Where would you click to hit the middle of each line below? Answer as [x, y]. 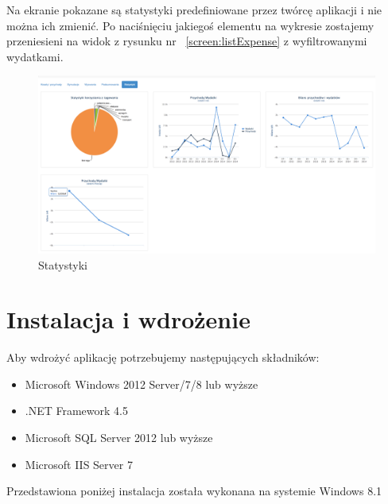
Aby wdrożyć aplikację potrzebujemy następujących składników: [163, 357]
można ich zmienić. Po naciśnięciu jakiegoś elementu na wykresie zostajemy [190, 25]
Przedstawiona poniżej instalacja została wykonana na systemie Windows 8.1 [194, 491]
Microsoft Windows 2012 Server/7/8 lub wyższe [142, 384]
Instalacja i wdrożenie [128, 319]
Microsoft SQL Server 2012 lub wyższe [119, 438]
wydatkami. [35, 56]
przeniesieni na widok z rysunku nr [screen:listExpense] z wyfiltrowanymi [187, 41]
